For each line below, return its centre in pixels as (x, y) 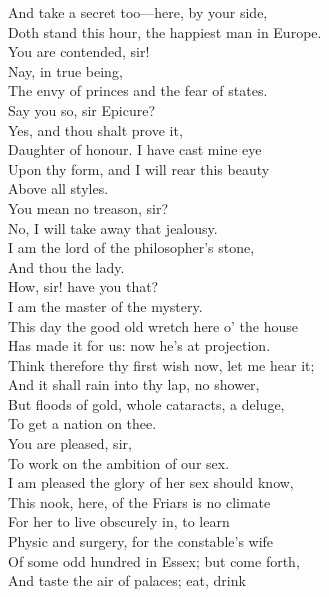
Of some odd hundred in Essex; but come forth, (154, 560)
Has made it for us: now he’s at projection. (139, 345)
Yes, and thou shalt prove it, (95, 129)
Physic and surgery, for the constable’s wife (141, 541)
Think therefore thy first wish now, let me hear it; (161, 364)
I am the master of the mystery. (105, 305)
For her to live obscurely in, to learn (119, 521)
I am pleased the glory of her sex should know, (151, 482)
